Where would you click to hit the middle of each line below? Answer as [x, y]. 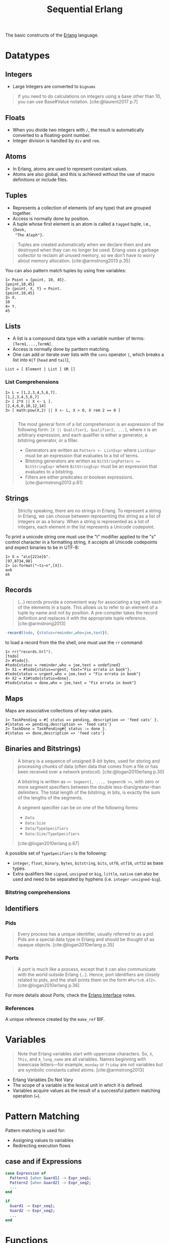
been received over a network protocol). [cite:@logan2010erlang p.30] [91, 772]
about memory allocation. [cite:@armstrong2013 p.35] [74, 261]
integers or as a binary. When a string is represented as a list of [83, 521]
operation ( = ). [27, 1096]
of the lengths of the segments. [50, 797]
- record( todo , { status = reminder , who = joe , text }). [57, 633]
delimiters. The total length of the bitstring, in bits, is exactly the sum [89, 792]
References [20, 1008]
